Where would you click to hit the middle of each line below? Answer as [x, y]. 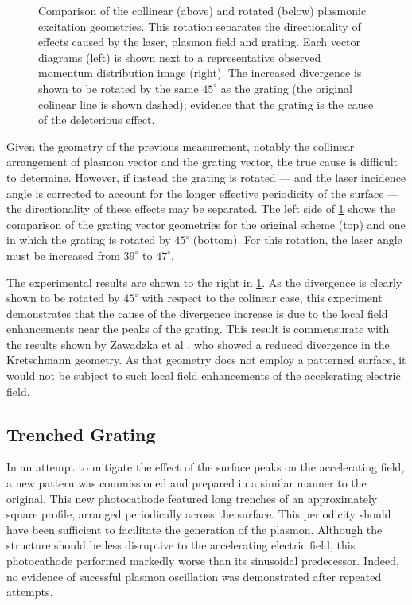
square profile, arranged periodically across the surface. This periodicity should [199, 514]
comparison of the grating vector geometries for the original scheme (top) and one [206, 224]
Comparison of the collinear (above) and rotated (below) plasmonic [202, 10]
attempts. [30, 592]
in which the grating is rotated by [89, 240]
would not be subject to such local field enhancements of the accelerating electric [204, 376]
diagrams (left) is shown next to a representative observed [180, 57]
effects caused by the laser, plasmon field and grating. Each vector [200, 42]
